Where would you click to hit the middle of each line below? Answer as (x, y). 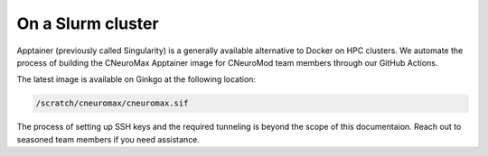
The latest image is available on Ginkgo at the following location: (136, 79)
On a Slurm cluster (88, 23)
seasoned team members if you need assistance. (108, 139)
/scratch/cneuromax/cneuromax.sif (112, 103)
